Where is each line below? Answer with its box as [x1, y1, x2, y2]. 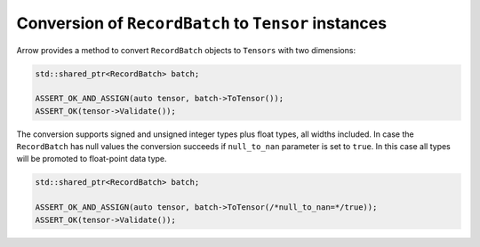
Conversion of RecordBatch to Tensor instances [16, 13, 387, 33]
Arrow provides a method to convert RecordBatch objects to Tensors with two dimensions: [16, 44, 356, 55]
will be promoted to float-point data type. [16, 154, 168, 164]
